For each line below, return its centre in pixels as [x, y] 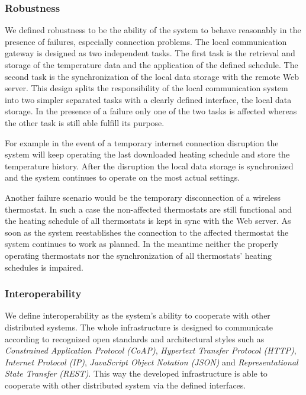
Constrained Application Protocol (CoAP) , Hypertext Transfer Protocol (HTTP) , [151, 350]
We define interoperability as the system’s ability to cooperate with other [138, 315]
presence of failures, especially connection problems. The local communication [146, 41]
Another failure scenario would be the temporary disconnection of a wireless [143, 197]
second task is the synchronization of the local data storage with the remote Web [152, 76]
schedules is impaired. [44, 267]
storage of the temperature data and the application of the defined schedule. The [152, 65]
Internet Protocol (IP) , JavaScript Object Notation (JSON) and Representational [152, 362]
